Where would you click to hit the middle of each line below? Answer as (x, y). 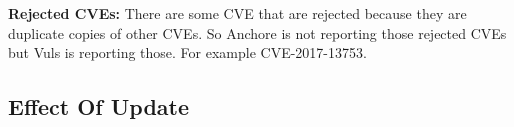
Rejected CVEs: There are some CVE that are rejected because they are (237, 13)
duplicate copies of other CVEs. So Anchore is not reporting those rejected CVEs (257, 32)
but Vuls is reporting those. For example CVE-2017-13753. (187, 52)
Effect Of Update (99, 106)
